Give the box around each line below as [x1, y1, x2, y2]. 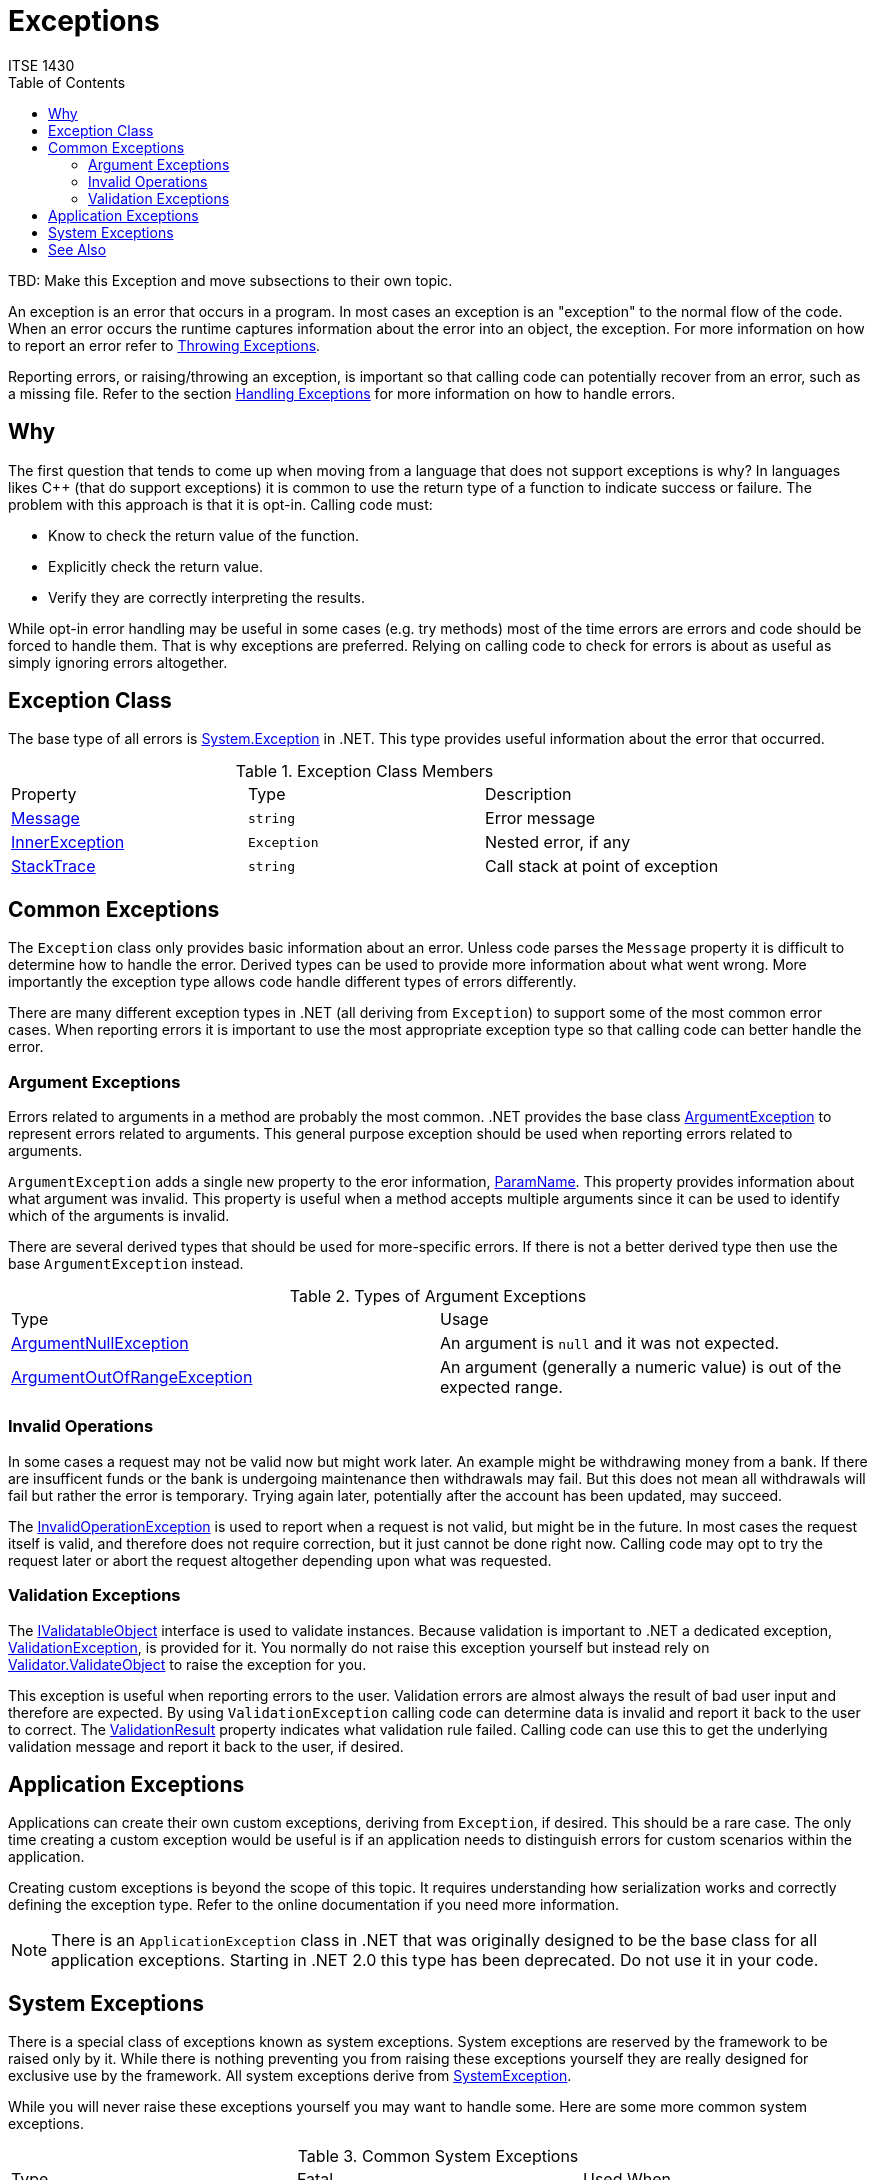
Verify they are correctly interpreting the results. [48, 588, 365, 606]
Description [485, 784, 572, 805]
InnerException [11, 832, 125, 853]
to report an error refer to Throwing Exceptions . [8, 336, 321, 354]
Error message [485, 808, 596, 829]
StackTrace [11, 856, 96, 877]
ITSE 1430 [8, 56, 75, 74]
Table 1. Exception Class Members [235, 761, 494, 782]
